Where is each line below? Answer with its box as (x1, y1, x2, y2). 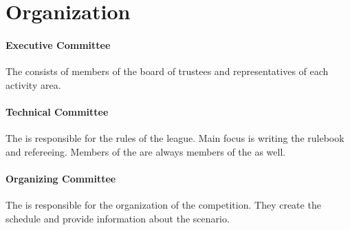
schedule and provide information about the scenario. (6, 211, 230, 225)
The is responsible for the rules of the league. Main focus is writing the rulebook (6, 131, 344, 145)
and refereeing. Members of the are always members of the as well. (6, 144, 286, 158)
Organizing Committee (6, 171, 116, 185)
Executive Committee (6, 37, 111, 52)
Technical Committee (6, 104, 109, 118)
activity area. (6, 77, 61, 92)
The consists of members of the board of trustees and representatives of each (6, 64, 329, 79)
